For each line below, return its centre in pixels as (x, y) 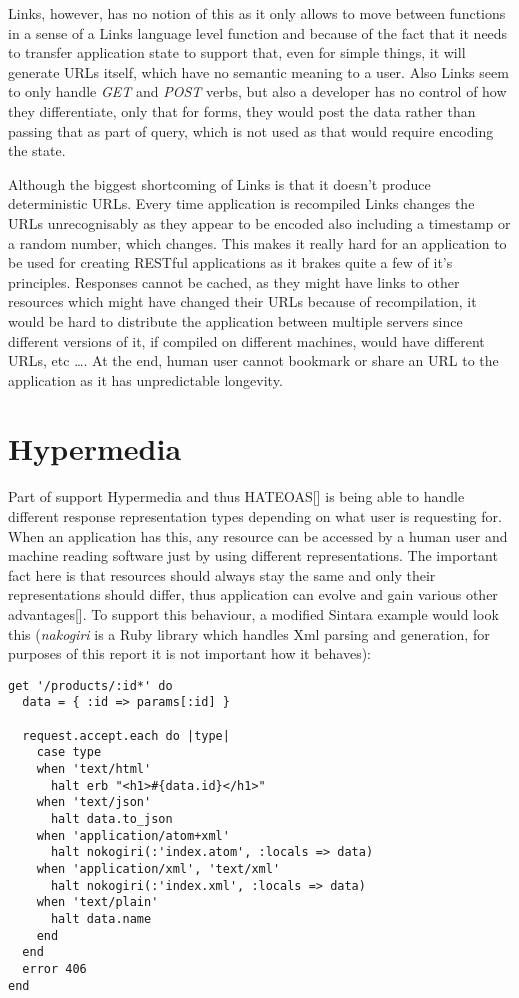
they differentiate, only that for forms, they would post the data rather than (242, 110)
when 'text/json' (94, 802)
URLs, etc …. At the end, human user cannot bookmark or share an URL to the (253, 360)
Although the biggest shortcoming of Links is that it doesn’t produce (219, 183)
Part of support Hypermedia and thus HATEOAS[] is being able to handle (236, 496)
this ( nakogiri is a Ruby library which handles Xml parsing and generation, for (249, 633)
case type (69, 752)
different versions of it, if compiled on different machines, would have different (246, 340)
